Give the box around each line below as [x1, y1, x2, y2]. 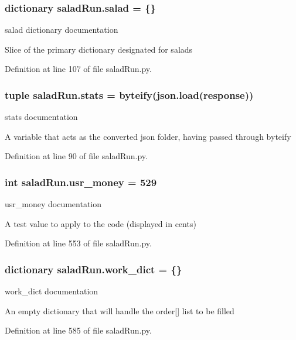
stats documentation [5, 111, 78, 123]
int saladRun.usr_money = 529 [5, 174, 157, 189]
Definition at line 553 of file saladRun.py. [5, 237, 152, 249]
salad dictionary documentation [5, 23, 118, 36]
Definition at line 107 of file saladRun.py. [5, 63, 152, 75]
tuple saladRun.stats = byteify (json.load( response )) [5, 87, 254, 102]
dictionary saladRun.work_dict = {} [5, 262, 182, 276]
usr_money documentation [5, 198, 102, 210]
